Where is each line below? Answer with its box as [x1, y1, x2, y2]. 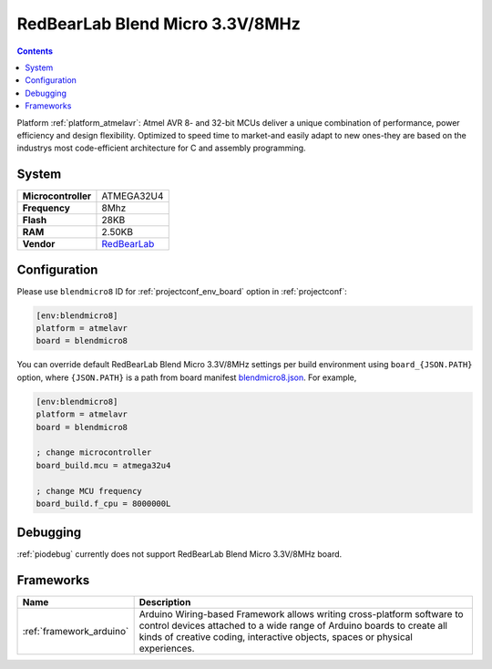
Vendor [22, 238, 56, 251]
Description [138, 596, 191, 609]
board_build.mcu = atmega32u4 [36, 460, 171, 470]
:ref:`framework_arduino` [22, 625, 129, 638]
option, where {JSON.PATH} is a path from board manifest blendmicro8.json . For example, [16, 372, 357, 383]
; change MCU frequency [36, 486, 143, 496]
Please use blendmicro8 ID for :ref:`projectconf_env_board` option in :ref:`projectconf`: [16, 285, 347, 296]
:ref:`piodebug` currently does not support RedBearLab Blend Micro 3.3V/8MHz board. [16, 549, 343, 560]
